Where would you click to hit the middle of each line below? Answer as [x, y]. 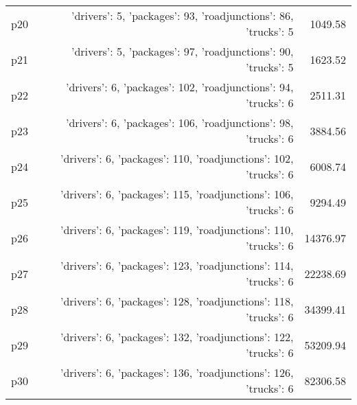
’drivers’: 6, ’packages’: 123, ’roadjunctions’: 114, [177, 265]
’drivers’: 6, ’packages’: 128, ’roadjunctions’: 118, [177, 301]
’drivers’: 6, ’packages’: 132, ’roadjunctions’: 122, [177, 337]
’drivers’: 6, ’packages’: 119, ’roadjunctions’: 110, [177, 230]
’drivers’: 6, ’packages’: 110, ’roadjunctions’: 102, [177, 158]
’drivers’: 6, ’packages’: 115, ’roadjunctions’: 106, [177, 194]
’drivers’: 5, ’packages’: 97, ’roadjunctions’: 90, [182, 51]
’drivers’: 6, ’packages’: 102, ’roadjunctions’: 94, [180, 87]
